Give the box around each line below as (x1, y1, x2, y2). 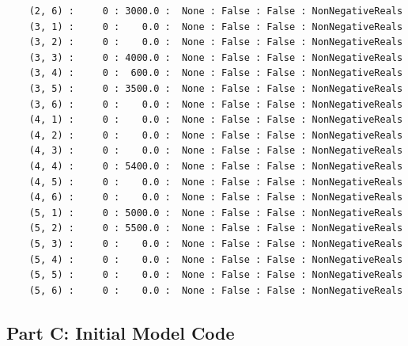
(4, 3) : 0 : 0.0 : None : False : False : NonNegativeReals (28, 145, 403, 157)
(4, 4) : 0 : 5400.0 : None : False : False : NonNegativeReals (28, 160, 403, 172)
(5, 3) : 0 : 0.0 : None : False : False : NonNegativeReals (28, 238, 403, 249)
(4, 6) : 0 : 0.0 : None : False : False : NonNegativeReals (28, 192, 403, 203)
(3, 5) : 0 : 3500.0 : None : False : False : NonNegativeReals (28, 82, 403, 94)
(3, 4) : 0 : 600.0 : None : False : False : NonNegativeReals (28, 67, 403, 79)
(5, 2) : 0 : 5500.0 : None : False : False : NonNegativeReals (28, 222, 403, 234)
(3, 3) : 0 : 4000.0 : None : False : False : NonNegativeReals (28, 51, 403, 63)
